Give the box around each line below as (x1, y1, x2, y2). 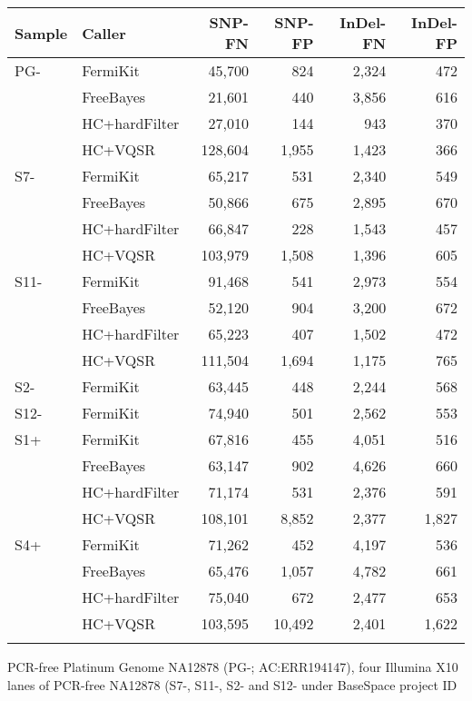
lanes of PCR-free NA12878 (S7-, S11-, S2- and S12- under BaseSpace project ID (7, 675, 457, 694)
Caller (82, 22, 126, 44)
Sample (15, 22, 68, 44)
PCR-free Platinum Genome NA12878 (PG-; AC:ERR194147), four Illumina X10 (7, 657, 458, 676)
